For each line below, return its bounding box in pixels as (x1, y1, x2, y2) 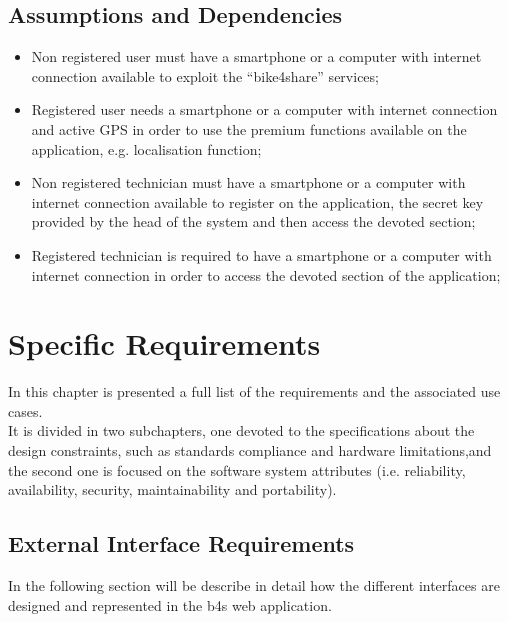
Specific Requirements (8, 323, 321, 364)
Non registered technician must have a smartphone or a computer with (31, 172, 466, 193)
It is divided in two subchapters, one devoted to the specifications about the (8, 420, 475, 441)
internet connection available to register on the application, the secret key (31, 191, 484, 212)
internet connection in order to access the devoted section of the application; (31, 264, 501, 285)
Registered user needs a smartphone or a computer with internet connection (31, 99, 498, 120)
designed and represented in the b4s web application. (8, 594, 332, 615)
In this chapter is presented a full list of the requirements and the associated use (8, 381, 501, 402)
